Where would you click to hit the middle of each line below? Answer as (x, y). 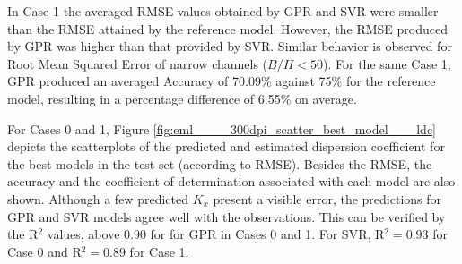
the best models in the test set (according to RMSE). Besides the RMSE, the (220, 163)
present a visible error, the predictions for (327, 198)
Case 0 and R (44, 251)
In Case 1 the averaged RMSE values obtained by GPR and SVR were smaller (223, 11)
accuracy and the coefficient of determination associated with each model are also (231, 181)
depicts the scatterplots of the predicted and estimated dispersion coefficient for (226, 146)
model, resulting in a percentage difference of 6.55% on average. (182, 98)
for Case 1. (159, 251)
